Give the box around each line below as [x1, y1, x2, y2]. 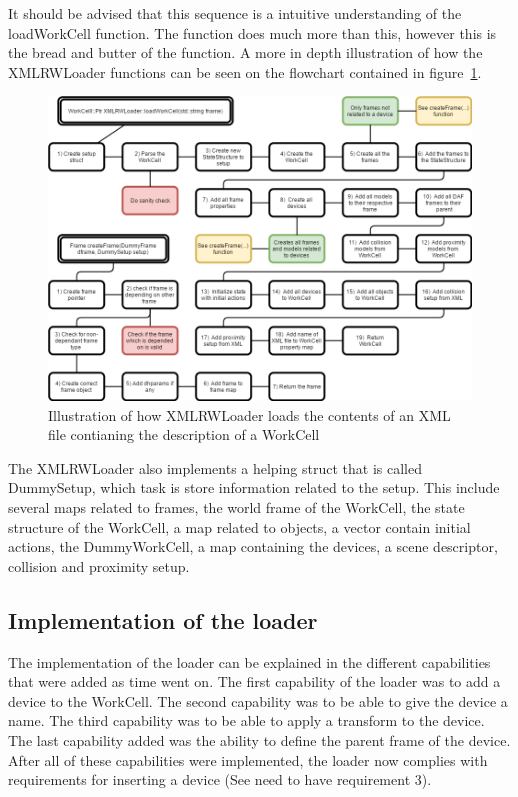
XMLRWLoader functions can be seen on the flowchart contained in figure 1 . [8, 61, 482, 82]
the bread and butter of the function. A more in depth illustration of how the [8, 42, 483, 63]
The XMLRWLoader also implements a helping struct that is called [8, 457, 422, 478]
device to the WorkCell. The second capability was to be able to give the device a [8, 690, 508, 711]
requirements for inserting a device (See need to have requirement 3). [8, 769, 432, 790]
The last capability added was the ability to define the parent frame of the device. [8, 729, 511, 750]
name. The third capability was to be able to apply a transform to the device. [8, 710, 485, 731]
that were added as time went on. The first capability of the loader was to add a [8, 671, 501, 692]
